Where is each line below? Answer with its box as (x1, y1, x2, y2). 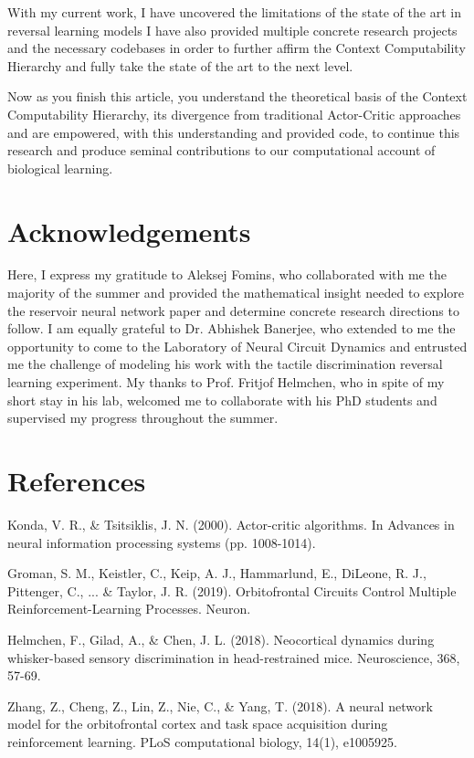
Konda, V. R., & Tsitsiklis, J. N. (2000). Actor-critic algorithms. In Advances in (7, 514, 455, 533)
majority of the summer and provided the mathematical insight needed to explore (7, 283, 465, 302)
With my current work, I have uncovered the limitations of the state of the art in (7, 3, 461, 21)
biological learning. (7, 158, 113, 177)
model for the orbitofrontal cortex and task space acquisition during (7, 714, 388, 733)
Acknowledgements (7, 212, 251, 249)
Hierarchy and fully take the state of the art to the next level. (7, 56, 353, 75)
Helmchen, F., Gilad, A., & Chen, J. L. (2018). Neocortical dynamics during (7, 629, 435, 648)
